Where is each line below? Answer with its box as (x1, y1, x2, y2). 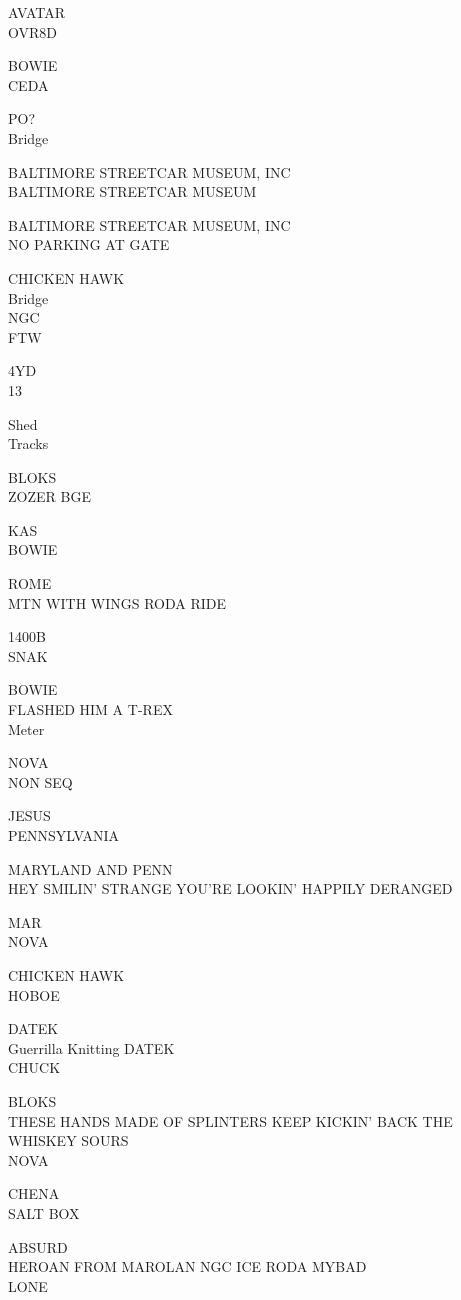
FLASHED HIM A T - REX (8, 699, 173, 720)
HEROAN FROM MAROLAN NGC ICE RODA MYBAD (8, 1256, 367, 1277)
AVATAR (8, 2, 65, 22)
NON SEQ (8, 771, 73, 792)
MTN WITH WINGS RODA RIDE (8, 592, 227, 613)
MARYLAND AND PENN (8, 858, 173, 879)
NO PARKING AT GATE (8, 234, 170, 255)
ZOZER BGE (8, 486, 91, 507)
